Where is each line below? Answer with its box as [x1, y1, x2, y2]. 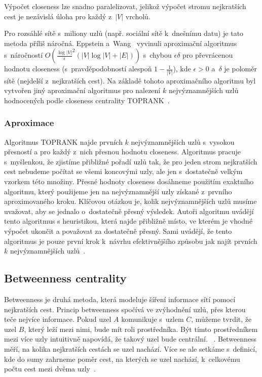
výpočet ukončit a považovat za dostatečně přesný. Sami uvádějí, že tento [4, 226, 232, 236]
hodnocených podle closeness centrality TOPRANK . [4, 95, 170, 105]
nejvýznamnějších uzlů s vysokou [131, 136, 235, 147]
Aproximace [4, 116, 54, 129]
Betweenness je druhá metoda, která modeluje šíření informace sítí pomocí [4, 294, 236, 305]
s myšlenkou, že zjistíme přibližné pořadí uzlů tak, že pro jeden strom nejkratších [4, 156, 257, 166]
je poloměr [224, 63, 257, 74]
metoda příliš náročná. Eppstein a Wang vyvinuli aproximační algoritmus [4, 37, 237, 48]
